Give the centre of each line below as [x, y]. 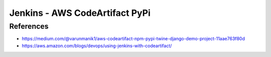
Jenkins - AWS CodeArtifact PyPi [80, 13]
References [29, 26]
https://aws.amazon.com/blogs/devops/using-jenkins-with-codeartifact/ [97, 46]
